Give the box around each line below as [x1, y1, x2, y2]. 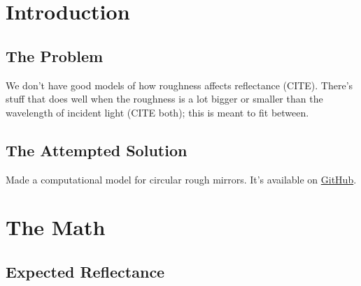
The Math [6, 213, 106, 241]
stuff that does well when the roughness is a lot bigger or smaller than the [6, 91, 323, 106]
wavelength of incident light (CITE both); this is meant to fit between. [6, 105, 309, 119]
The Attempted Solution [6, 139, 187, 160]
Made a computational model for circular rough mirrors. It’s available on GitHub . [6, 172, 357, 186]
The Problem [6, 45, 104, 66]
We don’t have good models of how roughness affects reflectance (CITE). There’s [6, 77, 353, 92]
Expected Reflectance [6, 260, 165, 282]
